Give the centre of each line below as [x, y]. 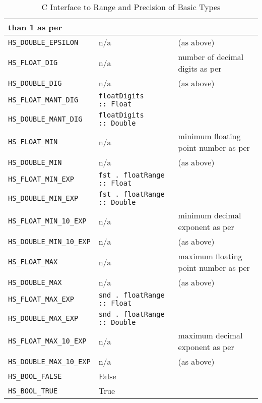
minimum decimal [210, 215]
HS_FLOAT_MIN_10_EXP [47, 221]
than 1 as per [35, 27]
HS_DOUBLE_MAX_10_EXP [49, 361]
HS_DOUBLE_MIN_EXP [43, 198]
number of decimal [211, 57]
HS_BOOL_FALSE [35, 376]
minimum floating [209, 136]
